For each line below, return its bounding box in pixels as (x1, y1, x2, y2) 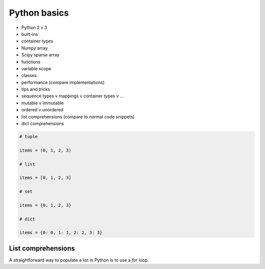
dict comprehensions (21, 121, 64, 127)
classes (21, 73, 37, 79)
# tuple (19, 134, 38, 139)
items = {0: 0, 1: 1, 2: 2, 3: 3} (19, 230, 103, 236)
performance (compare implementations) (21, 79, 105, 85)
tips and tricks (21, 86, 50, 92)
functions (21, 59, 41, 65)
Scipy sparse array (21, 52, 60, 58)
